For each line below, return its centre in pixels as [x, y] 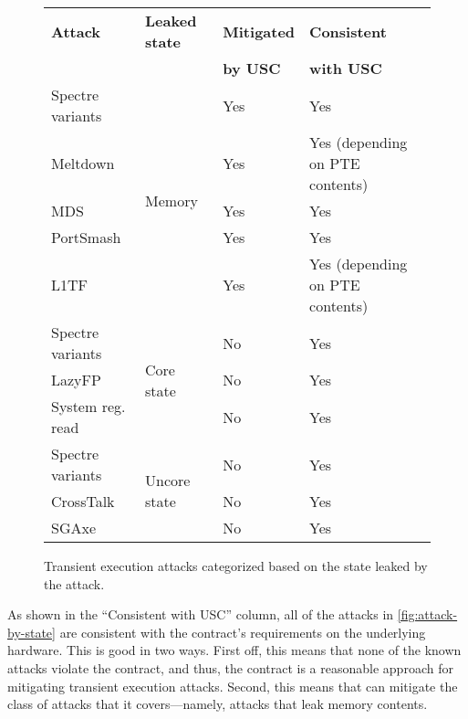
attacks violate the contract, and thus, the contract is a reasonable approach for [230, 667]
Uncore [168, 480]
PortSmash [86, 237]
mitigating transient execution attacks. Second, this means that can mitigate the [233, 686]
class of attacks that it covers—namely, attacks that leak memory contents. [218, 704]
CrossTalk [83, 501]
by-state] [31, 632]
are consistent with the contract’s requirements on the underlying [243, 632]
